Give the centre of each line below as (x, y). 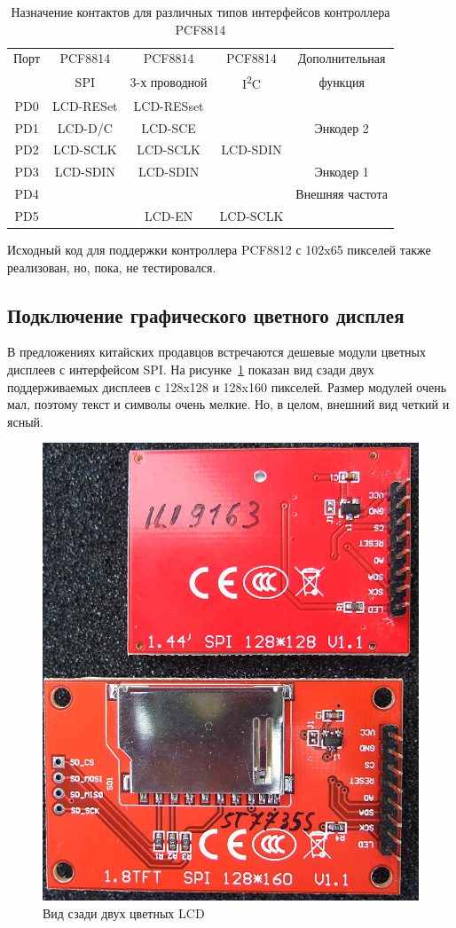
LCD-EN (169, 216)
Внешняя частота (342, 194)
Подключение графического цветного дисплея (206, 315)
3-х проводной (169, 82)
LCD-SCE (169, 127)
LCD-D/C (85, 127)
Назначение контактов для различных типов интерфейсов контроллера (200, 12)
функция (342, 82)
